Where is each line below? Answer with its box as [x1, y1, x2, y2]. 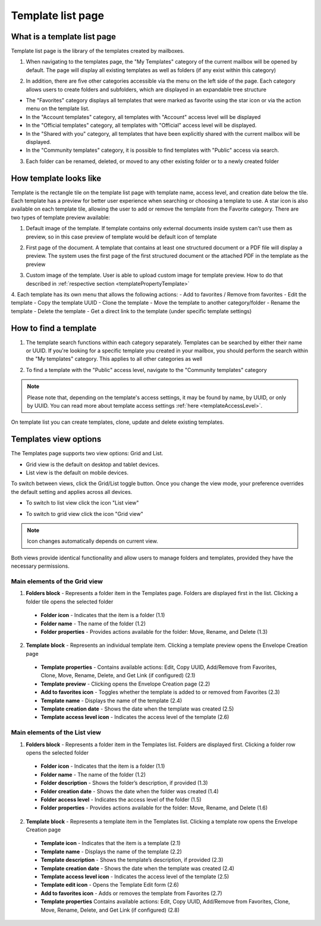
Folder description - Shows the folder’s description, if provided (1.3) [40, 780, 208, 787]
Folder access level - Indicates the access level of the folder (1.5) [40, 796, 202, 803]
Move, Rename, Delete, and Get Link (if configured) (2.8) [40, 906, 180, 914]
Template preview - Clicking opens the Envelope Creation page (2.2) [40, 680, 210, 687]
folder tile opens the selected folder [26, 598, 114, 605]
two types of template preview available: [11, 214, 111, 221]
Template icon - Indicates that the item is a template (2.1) [40, 840, 181, 847]
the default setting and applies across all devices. [11, 488, 133, 495]
